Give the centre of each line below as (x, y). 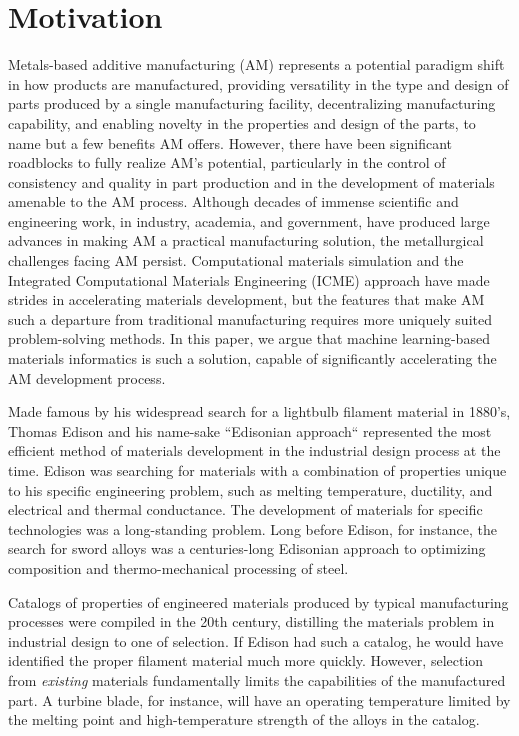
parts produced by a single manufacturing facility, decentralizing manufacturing (252, 103)
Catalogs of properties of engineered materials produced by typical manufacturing (258, 601)
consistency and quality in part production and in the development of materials (251, 181)
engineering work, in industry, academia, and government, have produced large (249, 220)
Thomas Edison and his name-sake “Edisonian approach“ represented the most (250, 430)
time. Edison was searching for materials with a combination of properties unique (257, 470)
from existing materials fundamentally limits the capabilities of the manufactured (257, 679)
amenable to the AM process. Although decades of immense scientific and (233, 201)
